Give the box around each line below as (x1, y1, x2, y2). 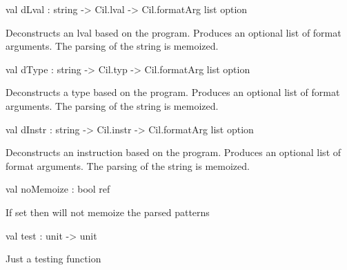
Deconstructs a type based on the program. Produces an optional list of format (6, 85, 340, 99)
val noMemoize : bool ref (6, 182, 110, 196)
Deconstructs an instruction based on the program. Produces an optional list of (6, 145, 341, 160)
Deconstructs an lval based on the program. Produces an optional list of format (6, 25, 341, 39)
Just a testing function (6, 251, 101, 266)
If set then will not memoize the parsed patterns (6, 204, 210, 219)
